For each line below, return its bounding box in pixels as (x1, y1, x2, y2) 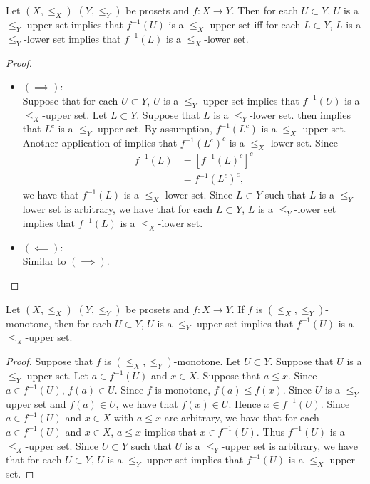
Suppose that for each (22, 93, 118, 107)
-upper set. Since (25, 438, 98, 453)
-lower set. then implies (250, 107, 351, 122)
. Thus (256, 423, 285, 438)
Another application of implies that (22, 135, 178, 150)
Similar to (22, 253, 66, 268)
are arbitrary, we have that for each (164, 410, 319, 425)
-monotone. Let (173, 354, 241, 369)
